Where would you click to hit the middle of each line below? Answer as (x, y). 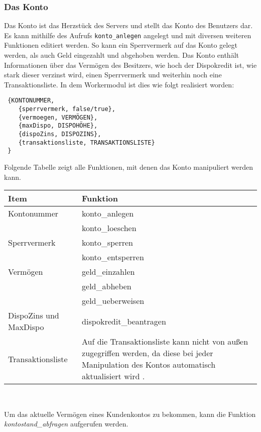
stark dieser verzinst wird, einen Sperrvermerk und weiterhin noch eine (113, 75)
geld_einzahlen (108, 272)
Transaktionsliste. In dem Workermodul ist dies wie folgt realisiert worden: (119, 84)
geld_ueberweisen (113, 301)
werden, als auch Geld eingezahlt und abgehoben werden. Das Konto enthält (121, 55)
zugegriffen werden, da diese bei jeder (148, 353)
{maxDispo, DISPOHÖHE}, (58, 126)
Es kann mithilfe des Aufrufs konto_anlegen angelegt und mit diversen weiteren (128, 35)
